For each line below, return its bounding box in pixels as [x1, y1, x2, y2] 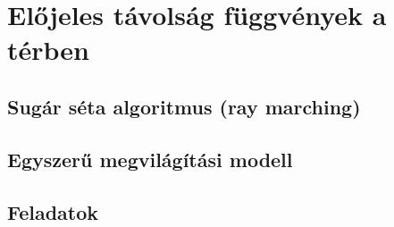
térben [7, 31, 89, 68]
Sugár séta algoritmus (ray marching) [7, 92, 361, 120]
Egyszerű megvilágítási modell [7, 145, 293, 172]
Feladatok [7, 198, 99, 225]
